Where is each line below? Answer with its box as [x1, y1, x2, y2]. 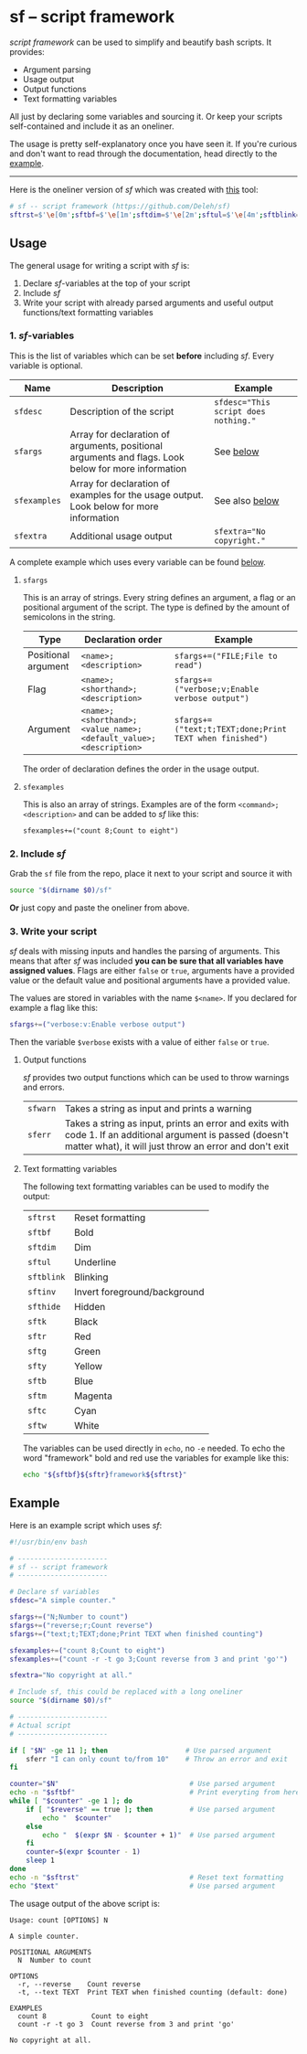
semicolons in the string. [22, 611, 116, 623]
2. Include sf [9, 847, 66, 860]
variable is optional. [9, 359, 83, 371]
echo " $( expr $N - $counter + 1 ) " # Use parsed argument [42, 1830, 276, 1839]
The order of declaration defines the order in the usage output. [22, 763, 259, 774]
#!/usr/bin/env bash [9, 1538, 89, 1547]
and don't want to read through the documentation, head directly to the [9, 148, 278, 159]
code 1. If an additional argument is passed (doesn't [64, 1129, 290, 1142]
